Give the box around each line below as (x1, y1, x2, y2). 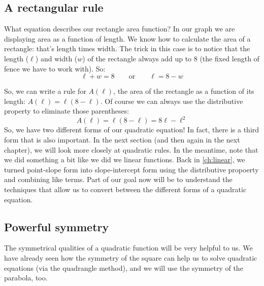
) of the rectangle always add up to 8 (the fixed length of (82, 53, 259, 63)
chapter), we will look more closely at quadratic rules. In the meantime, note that (4, 144, 258, 155)
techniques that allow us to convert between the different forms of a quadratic (4, 184, 247, 195)
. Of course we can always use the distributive (100, 95, 243, 106)
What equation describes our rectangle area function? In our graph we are (4, 23, 235, 34)
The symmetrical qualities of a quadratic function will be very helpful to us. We (4, 242, 253, 253)
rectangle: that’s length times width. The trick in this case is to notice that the (4, 43, 250, 54)
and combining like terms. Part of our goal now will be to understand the (4, 174, 233, 185)
